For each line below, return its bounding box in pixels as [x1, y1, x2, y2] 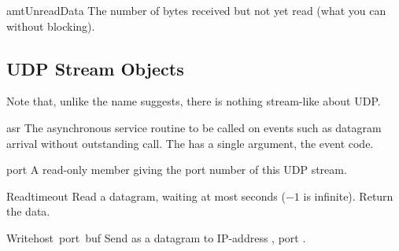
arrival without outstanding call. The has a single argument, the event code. [6, 135, 374, 151]
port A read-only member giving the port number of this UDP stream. [6, 161, 347, 178]
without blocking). [6, 17, 95, 34]
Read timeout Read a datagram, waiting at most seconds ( [6, 187, 286, 204]
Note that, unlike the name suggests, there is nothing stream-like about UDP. [6, 93, 381, 109]
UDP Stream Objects [6, 56, 184, 80]
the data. [6, 203, 50, 220]
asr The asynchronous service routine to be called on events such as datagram [6, 119, 382, 135]
